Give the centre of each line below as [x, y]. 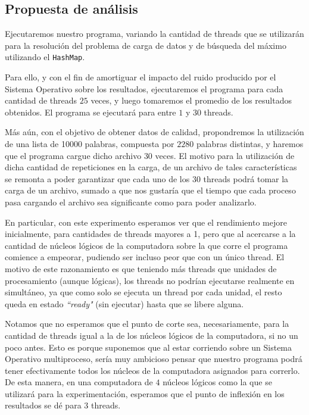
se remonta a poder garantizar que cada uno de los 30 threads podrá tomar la [147, 178]
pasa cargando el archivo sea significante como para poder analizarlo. [131, 202]
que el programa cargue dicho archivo [73, 155]
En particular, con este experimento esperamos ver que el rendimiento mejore [146, 222]
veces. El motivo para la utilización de [225, 155]
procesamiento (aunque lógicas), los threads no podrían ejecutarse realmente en [150, 280]
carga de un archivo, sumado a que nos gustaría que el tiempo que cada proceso [150, 190]
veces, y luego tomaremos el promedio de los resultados [191, 100]
